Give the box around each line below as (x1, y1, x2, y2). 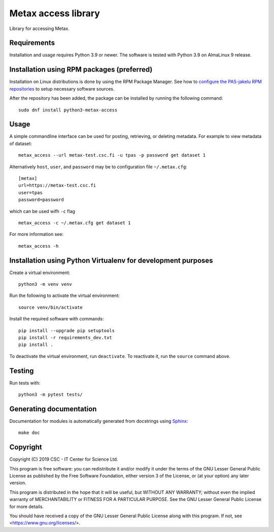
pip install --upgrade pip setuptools (18, 328, 115, 333)
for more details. (9, 504, 44, 510)
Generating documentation (9, 404, 97, 413)
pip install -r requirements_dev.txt (18, 335, 113, 340)
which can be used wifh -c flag (9, 208, 76, 214)
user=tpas (18, 190, 43, 195)
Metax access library (9, 8, 100, 19)
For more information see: (9, 231, 63, 238)
